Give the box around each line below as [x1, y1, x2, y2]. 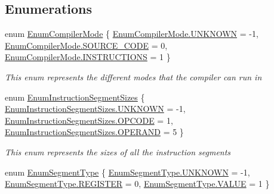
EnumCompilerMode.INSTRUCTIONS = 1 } [5, 51, 171, 63]
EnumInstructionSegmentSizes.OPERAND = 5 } [5, 126, 184, 138]
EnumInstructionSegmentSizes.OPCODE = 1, [5, 114, 173, 126]
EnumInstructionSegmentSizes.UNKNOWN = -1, [5, 102, 186, 115]
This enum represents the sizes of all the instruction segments [5, 145, 231, 158]
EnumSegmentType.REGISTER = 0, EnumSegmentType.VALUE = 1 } [5, 177, 270, 190]
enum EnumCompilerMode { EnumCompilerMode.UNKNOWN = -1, [5, 27, 258, 40]
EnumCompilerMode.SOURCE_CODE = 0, [5, 39, 168, 51]
